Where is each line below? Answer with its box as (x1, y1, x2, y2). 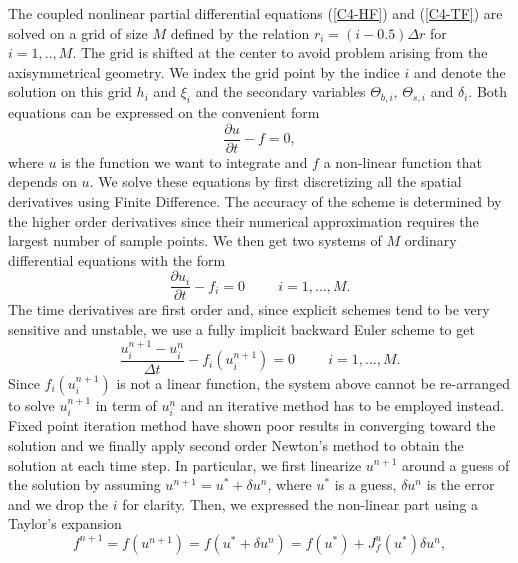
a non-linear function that (323, 151, 482, 172)
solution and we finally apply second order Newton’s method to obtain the (8, 434, 464, 455)
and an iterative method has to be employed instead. (180, 394, 505, 415)
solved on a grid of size (8, 22, 148, 43)
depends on (8, 171, 77, 192)
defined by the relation (170, 22, 310, 43)
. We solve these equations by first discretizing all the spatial (89, 171, 462, 192)
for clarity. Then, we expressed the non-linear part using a (122, 493, 479, 514)
